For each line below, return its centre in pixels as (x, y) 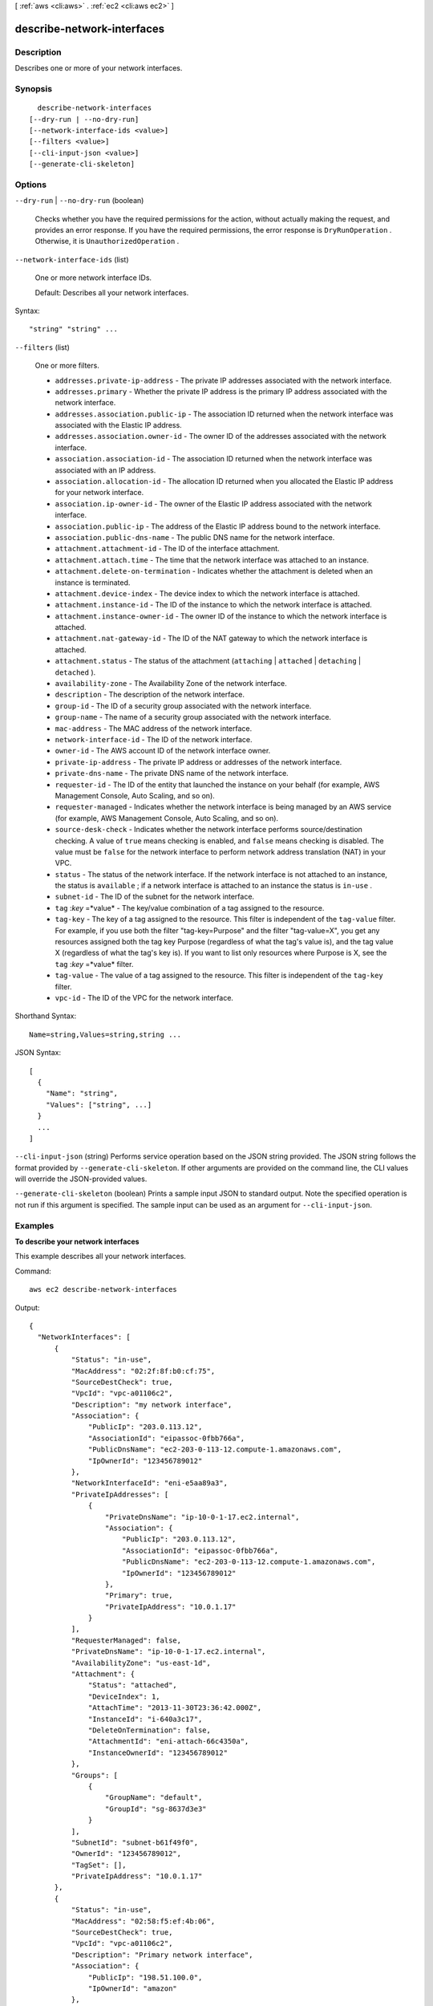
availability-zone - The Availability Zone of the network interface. (171, 684)
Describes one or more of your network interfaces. (99, 68)
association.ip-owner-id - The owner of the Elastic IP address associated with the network (213, 504)
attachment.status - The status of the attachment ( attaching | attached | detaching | (208, 661)
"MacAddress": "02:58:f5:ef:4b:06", (143, 1921)
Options (31, 185)
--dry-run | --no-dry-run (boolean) (79, 201)
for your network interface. (99, 493)
